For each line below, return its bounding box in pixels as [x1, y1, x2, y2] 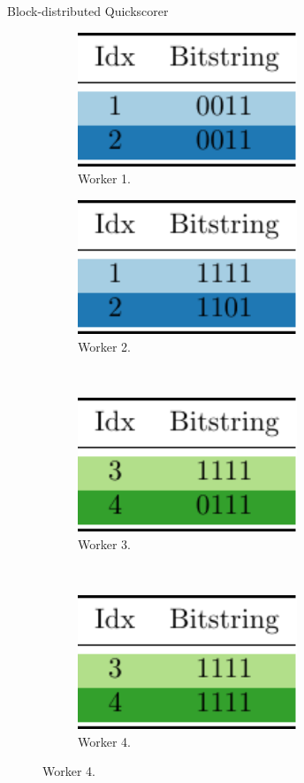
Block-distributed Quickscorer [7, 2, 169, 19]
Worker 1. [78, 169, 131, 188]
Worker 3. [78, 534, 131, 553]
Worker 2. [78, 337, 131, 355]
